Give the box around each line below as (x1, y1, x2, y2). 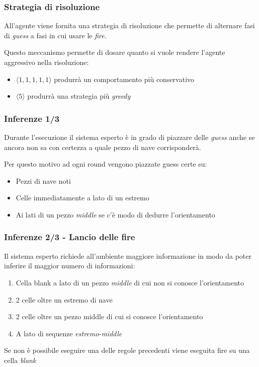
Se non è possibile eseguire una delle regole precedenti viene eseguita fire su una (4, 345, 250, 355)
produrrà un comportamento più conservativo (54, 74, 195, 84)
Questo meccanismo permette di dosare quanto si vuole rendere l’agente (4, 47, 225, 57)
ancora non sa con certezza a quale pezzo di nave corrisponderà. (4, 141, 201, 152)
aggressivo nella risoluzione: (4, 57, 89, 67)
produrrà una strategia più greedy (27, 91, 131, 101)
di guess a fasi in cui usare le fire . (4, 30, 107, 40)
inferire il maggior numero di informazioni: (4, 260, 135, 271)
